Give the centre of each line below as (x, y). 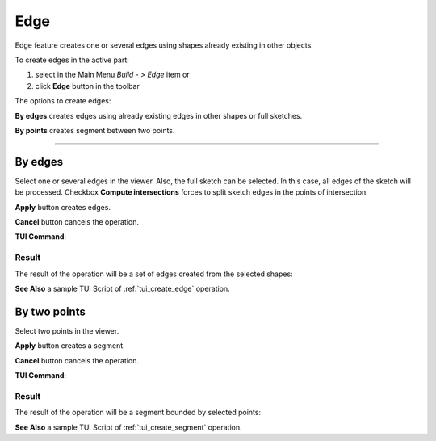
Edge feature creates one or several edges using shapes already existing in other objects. (164, 45)
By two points (50, 311)
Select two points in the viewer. (67, 330)
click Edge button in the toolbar (88, 86)
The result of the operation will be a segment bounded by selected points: (138, 413)
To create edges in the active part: (72, 60)
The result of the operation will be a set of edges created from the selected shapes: (154, 274)
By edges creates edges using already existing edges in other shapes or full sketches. (159, 115)
